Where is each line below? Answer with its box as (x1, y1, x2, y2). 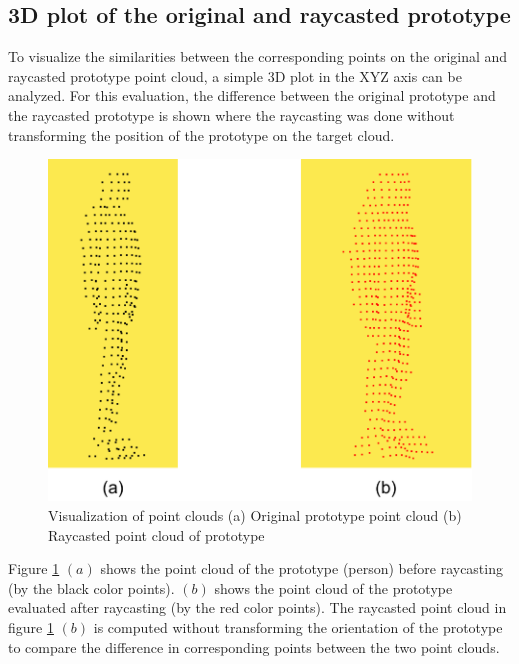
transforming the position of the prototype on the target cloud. (8, 124, 395, 145)
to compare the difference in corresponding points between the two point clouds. (8, 636, 500, 657)
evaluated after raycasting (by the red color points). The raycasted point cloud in (8, 597, 507, 618)
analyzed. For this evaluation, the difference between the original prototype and (8, 85, 496, 106)
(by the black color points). (8, 577, 175, 598)
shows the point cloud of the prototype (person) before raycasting (100, 558, 503, 579)
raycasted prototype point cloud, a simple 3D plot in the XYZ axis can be (8, 65, 462, 86)
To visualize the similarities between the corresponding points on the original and (8, 46, 508, 67)
